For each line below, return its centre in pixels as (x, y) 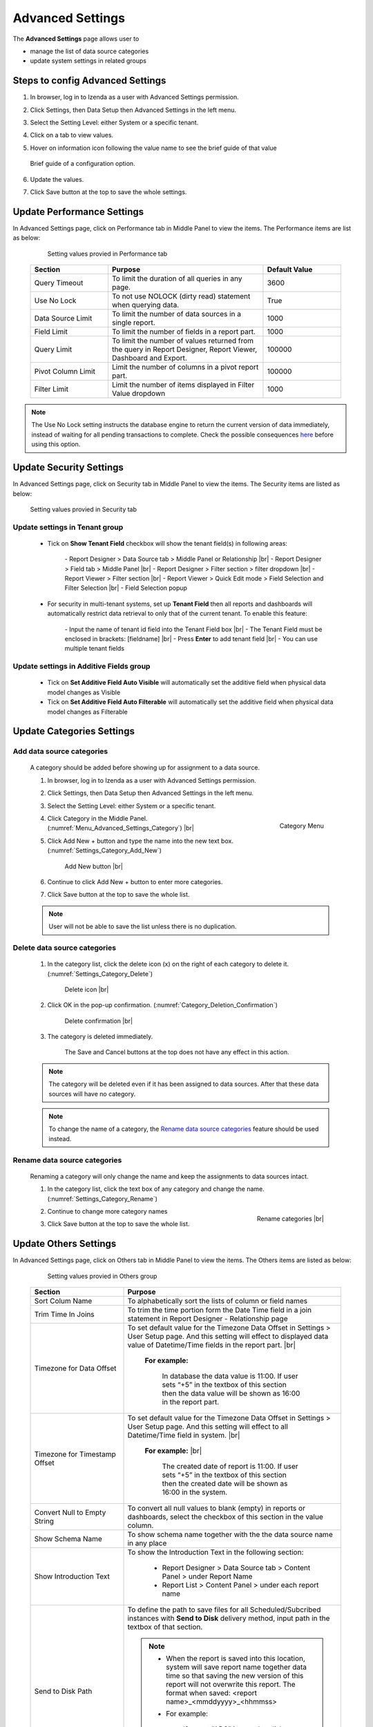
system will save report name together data (237, 1667)
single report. (133, 323)
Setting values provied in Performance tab (107, 254)
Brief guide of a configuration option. (83, 164)
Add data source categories (60, 752)
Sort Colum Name (63, 1301)
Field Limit (51, 332)
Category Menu (302, 826)
